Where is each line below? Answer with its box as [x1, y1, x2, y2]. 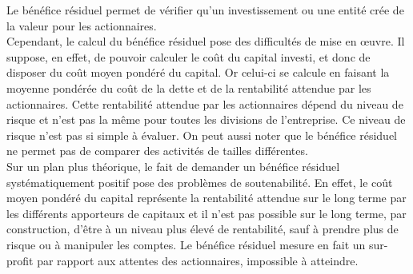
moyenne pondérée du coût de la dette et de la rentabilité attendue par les [6, 79, 371, 96]
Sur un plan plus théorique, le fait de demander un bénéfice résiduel [6, 157, 340, 174]
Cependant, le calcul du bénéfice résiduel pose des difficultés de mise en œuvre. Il [6, 33, 405, 50]
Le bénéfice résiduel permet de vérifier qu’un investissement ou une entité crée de [6, 2, 404, 18]
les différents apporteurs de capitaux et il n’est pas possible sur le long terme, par [6, 205, 407, 221]
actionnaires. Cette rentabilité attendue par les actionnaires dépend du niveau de [6, 95, 403, 112]
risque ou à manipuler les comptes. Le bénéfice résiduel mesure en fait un [6, 236, 366, 252]
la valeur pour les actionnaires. [6, 17, 157, 34]
